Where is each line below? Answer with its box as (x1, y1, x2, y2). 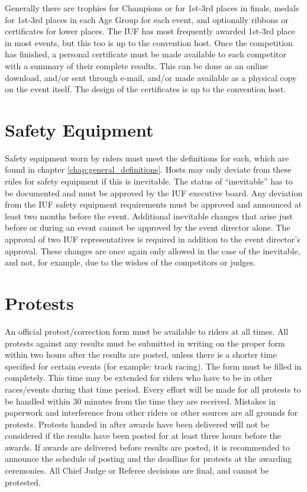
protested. (5, 475, 41, 488)
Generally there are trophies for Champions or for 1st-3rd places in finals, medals (5, 2, 299, 14)
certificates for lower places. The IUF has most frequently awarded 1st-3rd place (5, 25, 295, 37)
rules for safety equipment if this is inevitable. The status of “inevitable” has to (5, 175, 293, 187)
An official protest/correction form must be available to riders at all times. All (5, 325, 289, 337)
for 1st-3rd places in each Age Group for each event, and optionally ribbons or (5, 13, 289, 25)
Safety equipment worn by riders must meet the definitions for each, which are (5, 151, 289, 164)
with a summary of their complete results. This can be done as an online (5, 59, 268, 72)
